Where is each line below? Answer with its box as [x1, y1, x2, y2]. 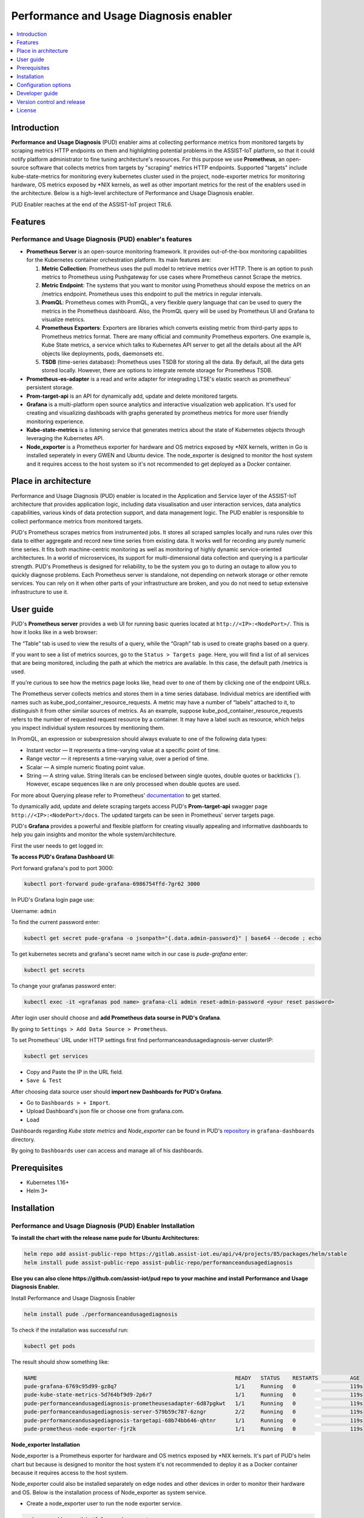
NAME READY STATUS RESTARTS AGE [24, 1374, 360, 1381]
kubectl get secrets [24, 967, 85, 974]
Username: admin [11, 907, 57, 914]
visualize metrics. [41, 316, 86, 323]
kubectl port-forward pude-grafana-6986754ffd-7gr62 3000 [24, 880, 200, 888]
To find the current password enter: [11, 919, 100, 926]
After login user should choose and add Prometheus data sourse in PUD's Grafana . [11, 1014, 221, 1021]
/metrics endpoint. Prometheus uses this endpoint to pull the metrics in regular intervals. [41, 290, 263, 298]
